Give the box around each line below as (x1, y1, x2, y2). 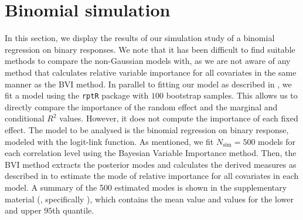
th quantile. (52, 204, 94, 216)
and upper (5, 204, 42, 216)
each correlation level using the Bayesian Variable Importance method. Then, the (5, 147, 297, 159)
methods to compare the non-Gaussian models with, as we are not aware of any (5, 55, 291, 67)
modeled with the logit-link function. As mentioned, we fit (5, 135, 214, 147)
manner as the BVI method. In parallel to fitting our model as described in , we (5, 77, 292, 90)
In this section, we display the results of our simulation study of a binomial (5, 32, 275, 44)
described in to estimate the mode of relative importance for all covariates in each (5, 170, 299, 182)
